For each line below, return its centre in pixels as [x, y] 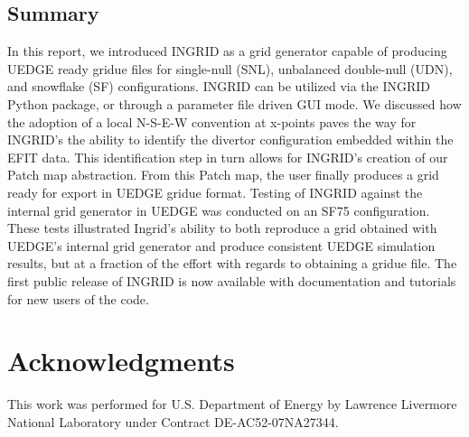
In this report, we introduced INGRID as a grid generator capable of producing [227, 51]
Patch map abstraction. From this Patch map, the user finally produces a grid [223, 175]
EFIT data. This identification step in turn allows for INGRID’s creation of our [228, 157]
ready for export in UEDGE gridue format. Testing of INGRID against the [215, 192]
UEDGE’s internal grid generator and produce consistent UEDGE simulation [221, 245]
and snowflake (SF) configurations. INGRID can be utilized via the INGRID [219, 86]
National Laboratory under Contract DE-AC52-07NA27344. [173, 421]
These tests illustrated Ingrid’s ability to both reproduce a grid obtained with [222, 228]
